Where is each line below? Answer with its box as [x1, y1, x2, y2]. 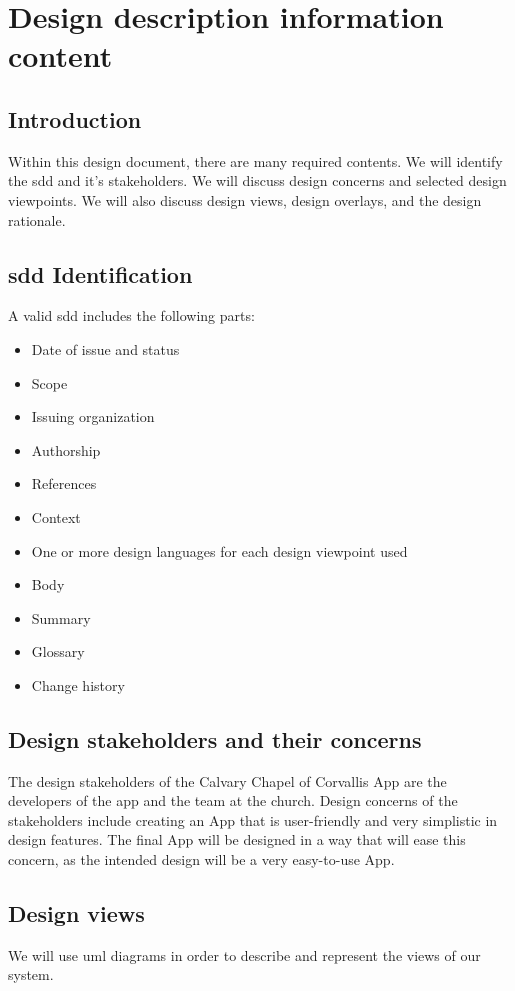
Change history [31, 674, 125, 695]
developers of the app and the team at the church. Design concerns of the [8, 790, 458, 811]
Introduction [8, 103, 142, 134]
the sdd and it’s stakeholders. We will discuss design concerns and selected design [8, 170, 507, 191]
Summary [31, 607, 91, 628]
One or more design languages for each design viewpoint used [31, 540, 408, 561]
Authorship [31, 439, 101, 460]
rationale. [8, 209, 66, 230]
